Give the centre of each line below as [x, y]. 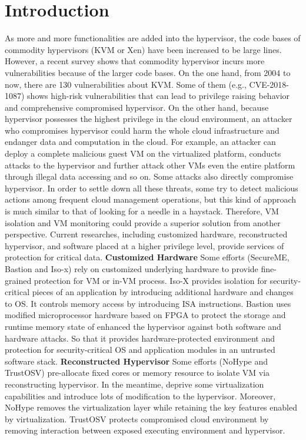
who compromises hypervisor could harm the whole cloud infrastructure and [142, 130]
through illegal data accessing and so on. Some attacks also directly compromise [149, 176]
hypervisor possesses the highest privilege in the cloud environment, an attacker [149, 119]
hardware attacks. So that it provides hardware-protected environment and [140, 338]
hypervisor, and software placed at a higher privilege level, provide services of [144, 245]
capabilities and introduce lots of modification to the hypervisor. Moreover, [140, 396]
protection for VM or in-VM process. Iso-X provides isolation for [150, 280]
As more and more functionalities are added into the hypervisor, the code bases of [153, 38]
